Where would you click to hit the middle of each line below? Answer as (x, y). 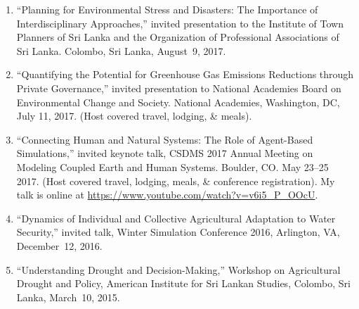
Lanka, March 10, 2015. (68, 297)
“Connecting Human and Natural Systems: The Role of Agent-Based (165, 139)
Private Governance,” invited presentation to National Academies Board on (179, 88)
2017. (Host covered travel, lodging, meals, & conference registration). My (176, 181)
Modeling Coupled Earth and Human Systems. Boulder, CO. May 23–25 (172, 166)
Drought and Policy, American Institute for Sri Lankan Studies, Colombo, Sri (183, 283)
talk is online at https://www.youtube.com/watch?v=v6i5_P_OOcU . (167, 195)
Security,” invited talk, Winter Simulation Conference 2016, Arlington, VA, (178, 232)
